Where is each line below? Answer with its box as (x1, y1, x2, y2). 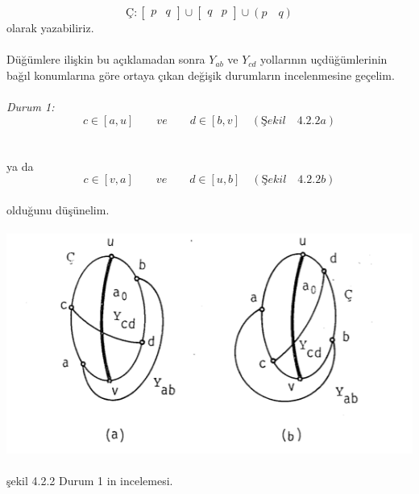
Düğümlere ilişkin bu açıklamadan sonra (6, 51, 205, 68)
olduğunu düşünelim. (6, 201, 110, 218)
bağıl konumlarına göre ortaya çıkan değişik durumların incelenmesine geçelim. (6, 66, 395, 83)
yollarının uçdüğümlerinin (260, 51, 388, 68)
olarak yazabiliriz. (6, 19, 94, 35)
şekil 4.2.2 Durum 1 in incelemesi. (6, 471, 173, 488)
